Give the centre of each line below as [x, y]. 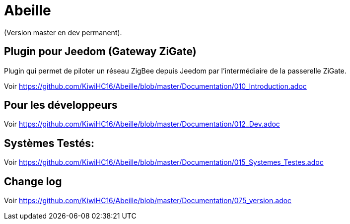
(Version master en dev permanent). [63, 32]
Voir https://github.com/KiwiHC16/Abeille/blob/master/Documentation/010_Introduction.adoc [155, 86]
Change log [33, 181]
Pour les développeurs [61, 105]
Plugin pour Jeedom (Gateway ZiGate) [100, 52]
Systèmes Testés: [49, 143]
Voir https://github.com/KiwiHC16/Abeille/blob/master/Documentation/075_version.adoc [148, 201]
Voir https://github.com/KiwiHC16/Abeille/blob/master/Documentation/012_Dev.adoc [142, 124]
